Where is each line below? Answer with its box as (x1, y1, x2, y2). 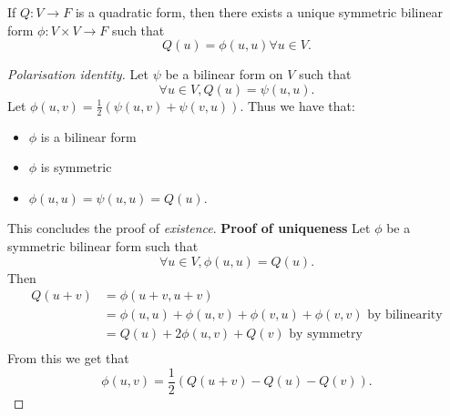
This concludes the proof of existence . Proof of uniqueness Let (7, 218, 371, 238)
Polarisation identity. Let (7, 65, 148, 84)
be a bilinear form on (165, 65, 283, 84)
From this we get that (7, 349, 129, 368)
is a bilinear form (40, 127, 137, 146)
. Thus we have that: (240, 96, 355, 115)
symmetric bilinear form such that (7, 236, 199, 255)
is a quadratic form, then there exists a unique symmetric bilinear (75, 3, 443, 21)
